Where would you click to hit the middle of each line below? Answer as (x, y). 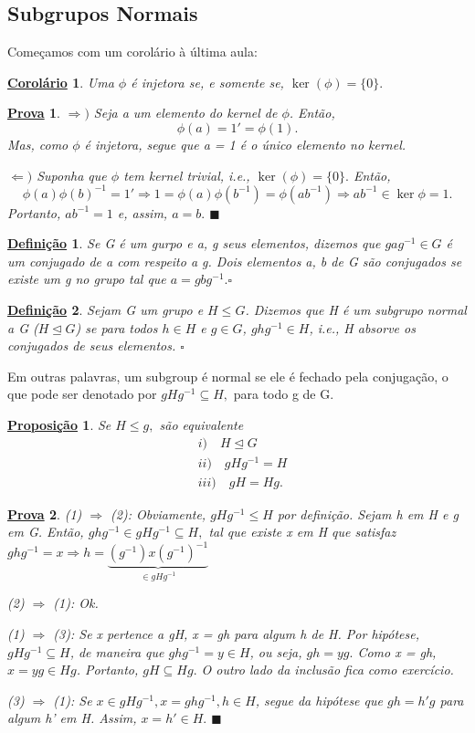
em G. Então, (46, 532)
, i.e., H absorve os (362, 327)
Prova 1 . (34, 113)
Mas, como (38, 144)
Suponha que (72, 175)
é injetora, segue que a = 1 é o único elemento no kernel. (245, 144)
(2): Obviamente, (158, 513)
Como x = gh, (397, 651)
